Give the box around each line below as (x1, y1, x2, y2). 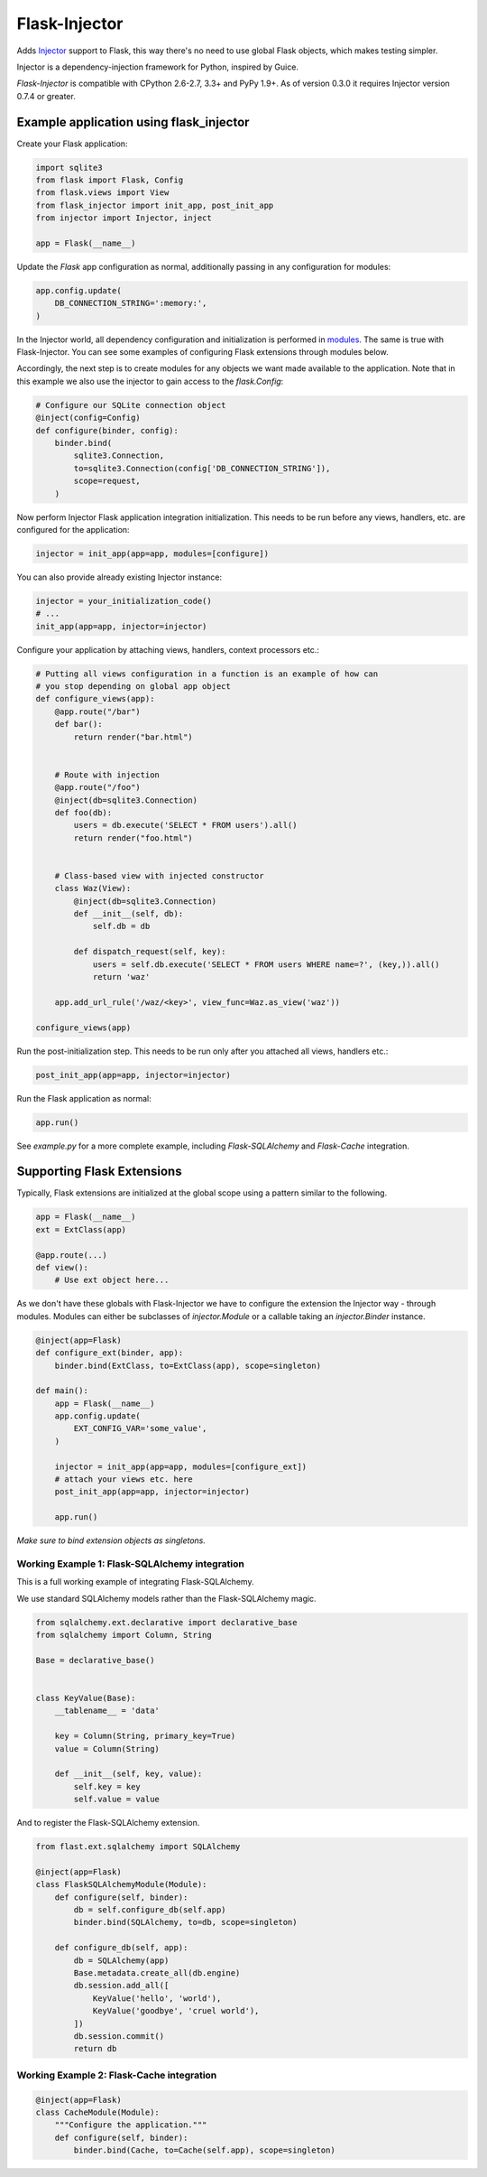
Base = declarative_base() (35, 1655, 155, 1665)
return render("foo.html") (73, 833, 193, 843)
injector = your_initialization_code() (35, 596, 212, 606)
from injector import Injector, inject (35, 213, 212, 223)
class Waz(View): (54, 883, 132, 894)
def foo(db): (54, 807, 113, 817)
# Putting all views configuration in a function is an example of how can (35, 668, 379, 679)
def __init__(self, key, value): (54, 1769, 203, 1779)
